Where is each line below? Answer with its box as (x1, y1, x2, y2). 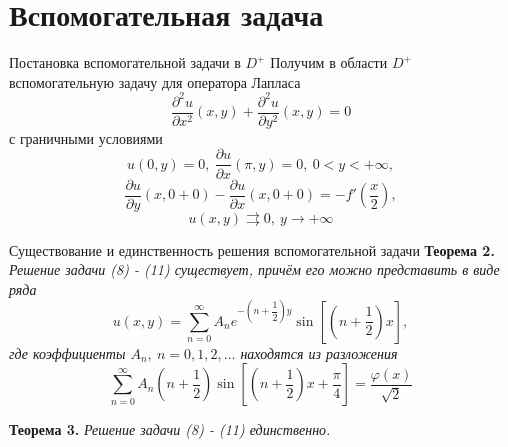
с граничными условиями (9, 127, 163, 148)
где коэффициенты (9, 342, 126, 363)
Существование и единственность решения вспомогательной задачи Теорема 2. (9, 239, 495, 260)
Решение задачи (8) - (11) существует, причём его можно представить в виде (9, 259, 500, 280)
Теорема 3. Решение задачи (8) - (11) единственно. (9, 419, 331, 440)
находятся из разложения (240, 342, 398, 363)
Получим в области (270, 52, 388, 73)
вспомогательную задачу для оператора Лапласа (9, 71, 301, 92)
